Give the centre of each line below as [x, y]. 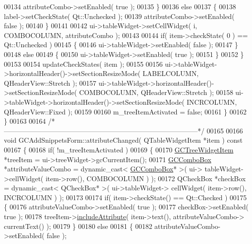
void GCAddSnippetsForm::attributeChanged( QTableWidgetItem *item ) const [123, 140]
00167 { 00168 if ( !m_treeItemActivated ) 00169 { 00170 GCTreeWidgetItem [119, 149]
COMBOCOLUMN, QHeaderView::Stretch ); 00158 [156, 92]
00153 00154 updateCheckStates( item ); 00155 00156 [84, 64]
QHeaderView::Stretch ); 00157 [50, 83]
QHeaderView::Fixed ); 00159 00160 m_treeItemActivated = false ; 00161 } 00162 [125, 111]
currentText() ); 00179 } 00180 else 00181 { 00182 [78, 226]
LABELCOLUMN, [170, 73]
